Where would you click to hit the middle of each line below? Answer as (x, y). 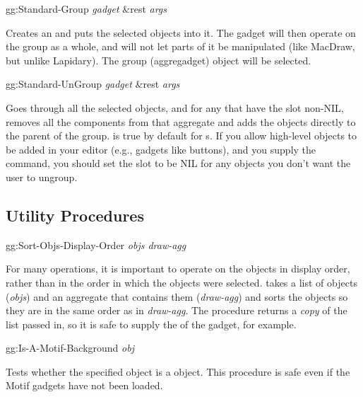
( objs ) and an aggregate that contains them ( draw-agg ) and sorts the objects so (177, 296)
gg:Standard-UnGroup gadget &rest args (93, 84)
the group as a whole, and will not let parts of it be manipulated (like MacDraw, (180, 46)
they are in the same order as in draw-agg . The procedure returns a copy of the (177, 310)
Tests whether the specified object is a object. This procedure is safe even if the (178, 371)
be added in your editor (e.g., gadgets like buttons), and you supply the (161, 149)
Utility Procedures (75, 215)
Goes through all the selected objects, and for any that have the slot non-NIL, (175, 107)
